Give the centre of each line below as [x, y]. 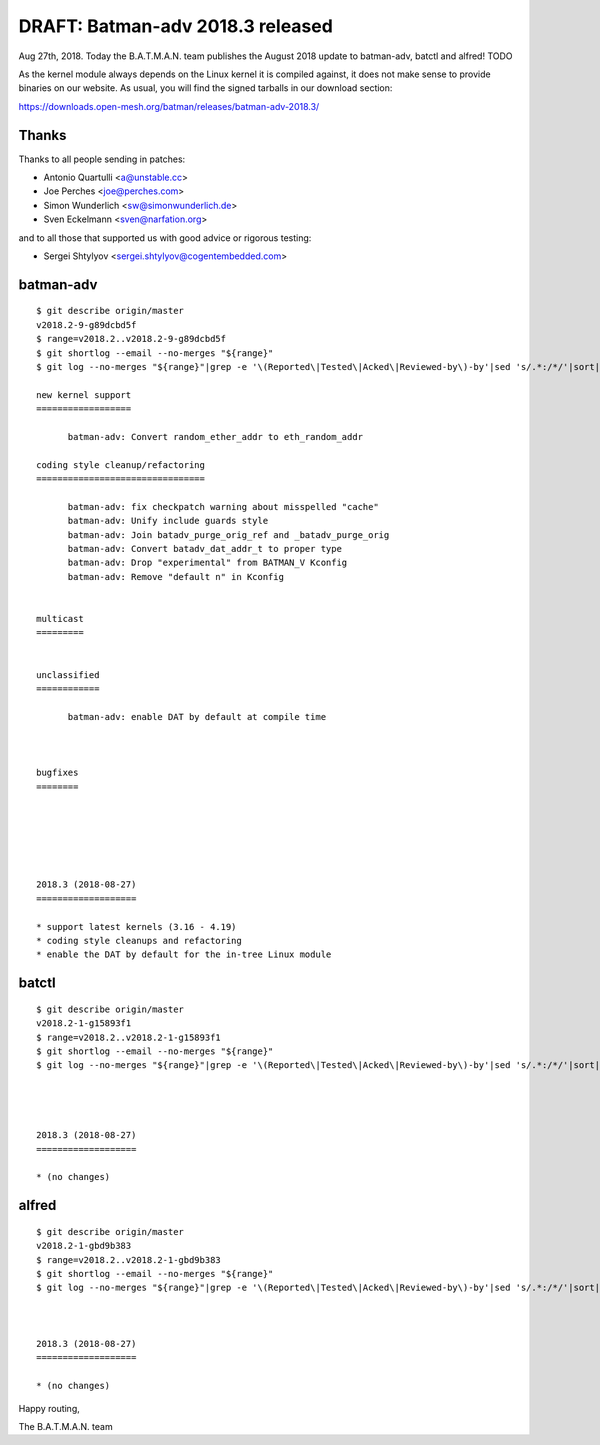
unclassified [68, 674]
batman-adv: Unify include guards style [168, 521]
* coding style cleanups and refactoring [139, 940]
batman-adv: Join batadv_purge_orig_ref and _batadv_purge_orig [228, 534]
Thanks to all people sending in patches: [102, 159]
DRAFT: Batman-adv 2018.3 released [176, 26]
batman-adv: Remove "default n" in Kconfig [176, 576]
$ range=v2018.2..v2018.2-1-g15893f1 [129, 1037]
